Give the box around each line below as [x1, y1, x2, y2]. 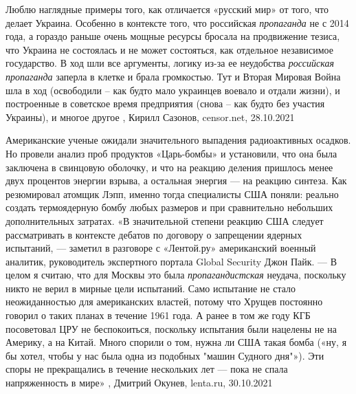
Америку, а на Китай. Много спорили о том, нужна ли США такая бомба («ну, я [5, 335, 347, 349]
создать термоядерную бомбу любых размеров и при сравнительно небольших [5, 200, 333, 215]
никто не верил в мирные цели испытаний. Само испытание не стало [5, 281, 296, 295]
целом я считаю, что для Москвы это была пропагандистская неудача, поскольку [5, 267, 346, 282]
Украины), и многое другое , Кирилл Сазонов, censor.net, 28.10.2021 [5, 109, 295, 124]
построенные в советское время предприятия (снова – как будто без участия [5, 96, 325, 111]
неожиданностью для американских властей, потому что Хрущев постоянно [5, 294, 323, 309]
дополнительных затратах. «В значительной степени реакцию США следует [5, 213, 324, 228]
